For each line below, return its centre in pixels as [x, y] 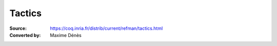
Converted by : [25, 35]
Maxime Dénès [66, 35]
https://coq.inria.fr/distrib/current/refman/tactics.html [106, 28]
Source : [18, 28]
